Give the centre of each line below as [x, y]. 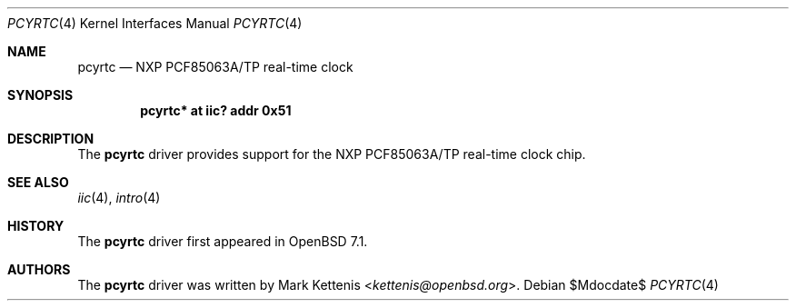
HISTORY [36, 226]
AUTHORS [39, 269]
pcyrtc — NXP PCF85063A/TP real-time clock [215, 67]
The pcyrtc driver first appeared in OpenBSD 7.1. [223, 241]
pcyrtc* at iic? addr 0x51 [216, 110]
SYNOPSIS [40, 95]
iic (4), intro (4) [119, 198]
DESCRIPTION [51, 139]
